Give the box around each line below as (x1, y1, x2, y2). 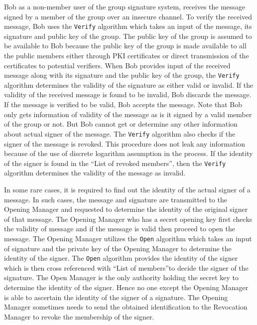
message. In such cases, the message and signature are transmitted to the (4, 194, 227, 204)
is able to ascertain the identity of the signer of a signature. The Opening (4, 292, 228, 302)
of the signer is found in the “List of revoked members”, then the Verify (4, 158, 226, 168)
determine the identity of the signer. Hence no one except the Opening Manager (4, 282, 249, 292)
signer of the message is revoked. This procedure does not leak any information (4, 138, 246, 149)
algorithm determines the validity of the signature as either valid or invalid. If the (4, 79, 254, 90)
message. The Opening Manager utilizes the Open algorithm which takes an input (4, 233, 252, 243)
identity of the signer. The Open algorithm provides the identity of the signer (4, 253, 238, 263)
